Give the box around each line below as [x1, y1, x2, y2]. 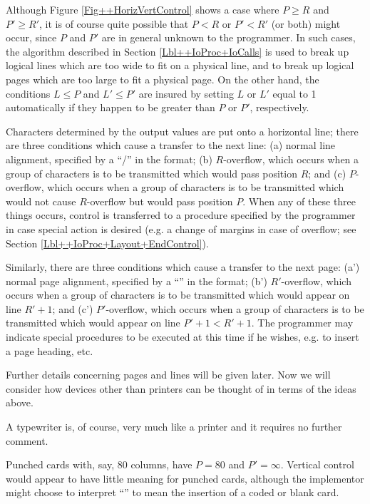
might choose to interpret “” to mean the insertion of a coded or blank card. [6, 485, 339, 500]
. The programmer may [251, 315, 354, 330]
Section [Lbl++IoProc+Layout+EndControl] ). [6, 235, 209, 250]
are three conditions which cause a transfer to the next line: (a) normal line [6, 138, 336, 153]
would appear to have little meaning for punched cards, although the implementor [6, 470, 364, 485]
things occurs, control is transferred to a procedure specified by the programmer [6, 207, 356, 222]
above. [6, 395, 34, 410]
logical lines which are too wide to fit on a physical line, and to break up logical [6, 58, 354, 73]
